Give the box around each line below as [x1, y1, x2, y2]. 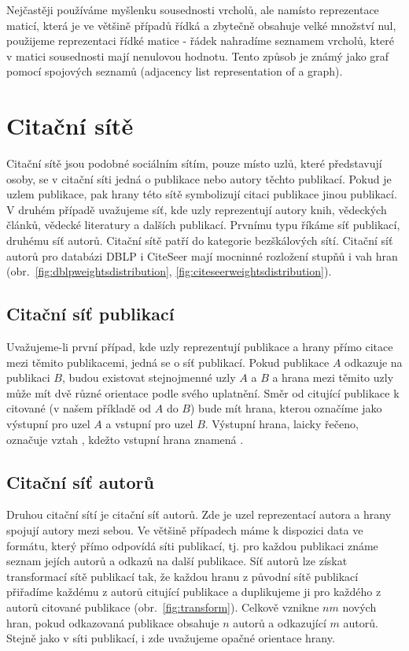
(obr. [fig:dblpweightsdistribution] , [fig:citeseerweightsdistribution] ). [6, 263, 332, 279]
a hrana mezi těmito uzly [272, 369, 394, 386]
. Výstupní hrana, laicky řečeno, [204, 416, 359, 432]
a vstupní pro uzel [105, 416, 193, 432]
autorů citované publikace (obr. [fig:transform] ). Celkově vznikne [6, 598, 319, 615]
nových [342, 598, 377, 615]
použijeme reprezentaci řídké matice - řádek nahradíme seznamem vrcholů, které [6, 32, 395, 49]
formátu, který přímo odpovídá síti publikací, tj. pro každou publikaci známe [6, 537, 378, 553]
